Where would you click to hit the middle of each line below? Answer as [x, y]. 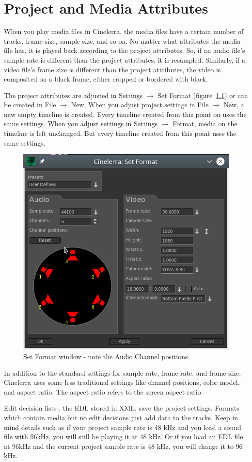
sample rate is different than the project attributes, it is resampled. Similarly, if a [125, 59]
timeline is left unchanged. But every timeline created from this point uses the [120, 133]
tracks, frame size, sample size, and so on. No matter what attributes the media [122, 41]
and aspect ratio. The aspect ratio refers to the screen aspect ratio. [103, 391]
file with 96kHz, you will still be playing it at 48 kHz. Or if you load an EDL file [124, 437]
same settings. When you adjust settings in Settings [81, 124]
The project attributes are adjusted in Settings [73, 95]
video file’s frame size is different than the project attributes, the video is [112, 69]
